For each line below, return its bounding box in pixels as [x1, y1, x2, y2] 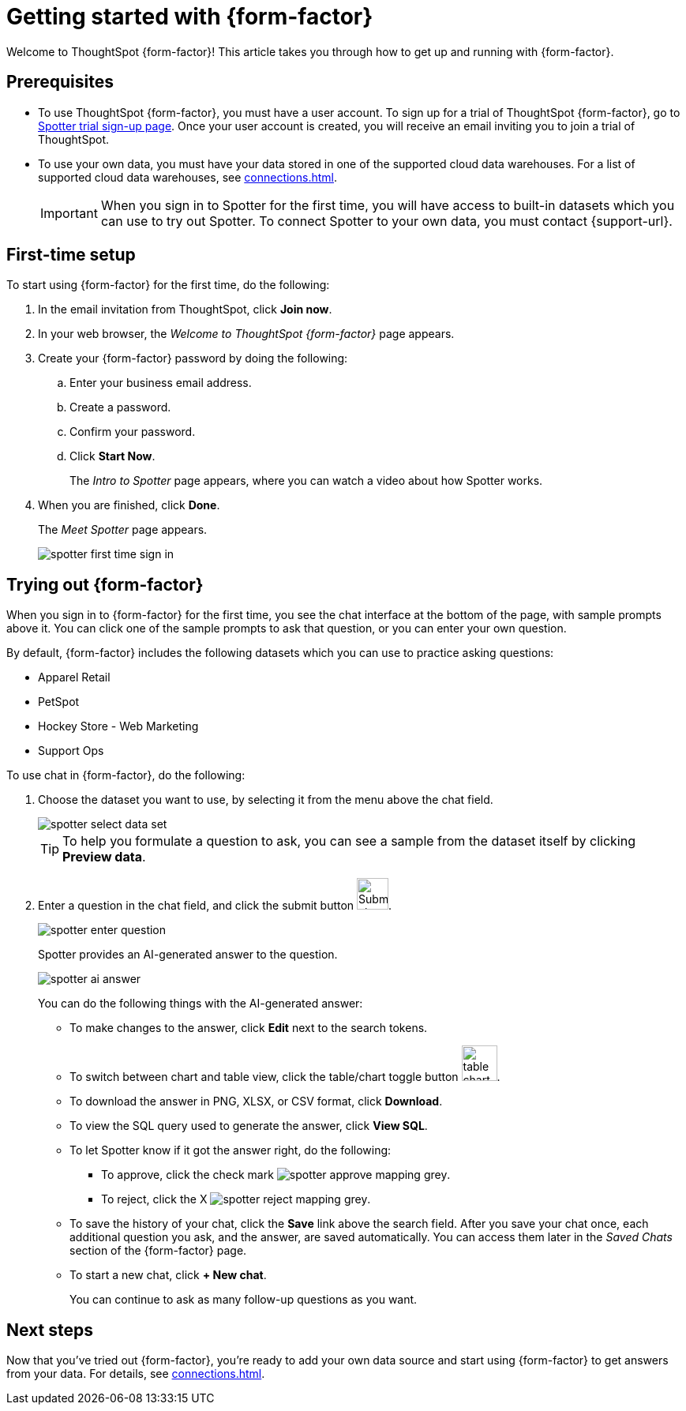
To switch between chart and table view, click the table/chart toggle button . [69, 1070, 500, 1084]
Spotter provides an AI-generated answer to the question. [38, 948, 338, 962]
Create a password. [69, 400, 171, 415]
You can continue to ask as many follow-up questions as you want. [69, 1293, 418, 1307]
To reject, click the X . [101, 1192, 371, 1206]
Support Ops [38, 744, 104, 758]
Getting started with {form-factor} [6, 3, 373, 30]
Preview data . [62, 849, 146, 865]
